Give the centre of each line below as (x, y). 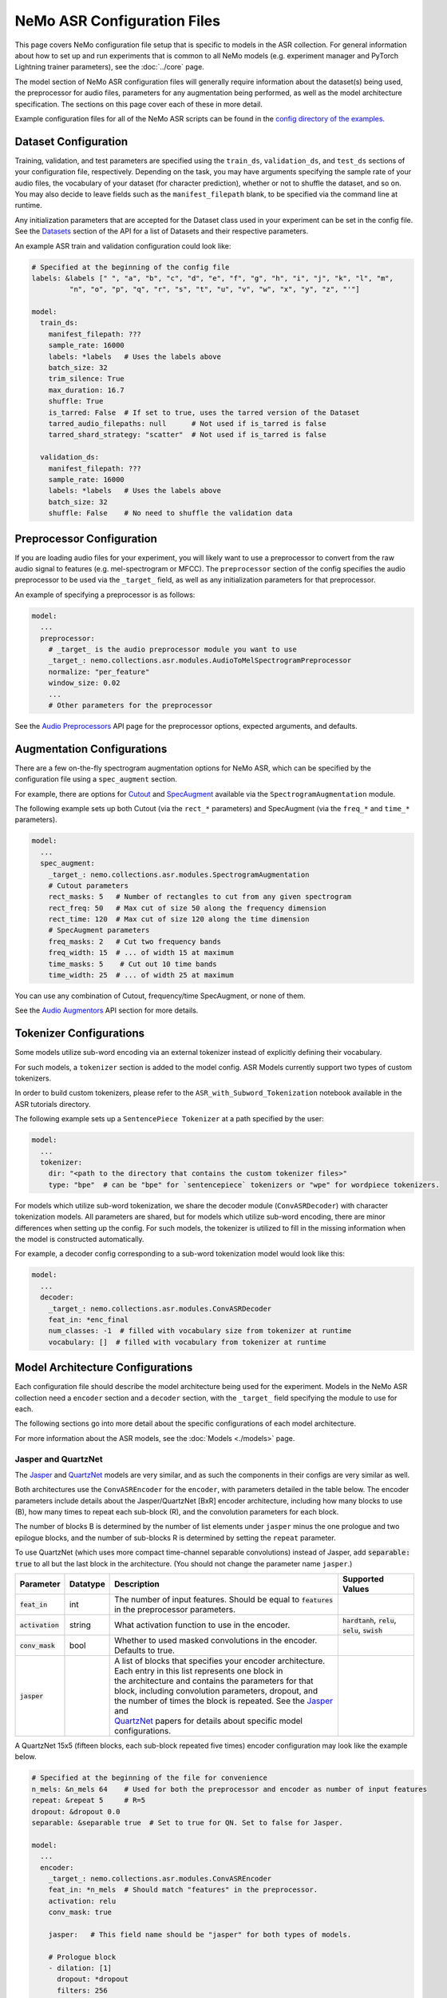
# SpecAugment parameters (99, 930)
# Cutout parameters (89, 886)
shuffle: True (76, 401)
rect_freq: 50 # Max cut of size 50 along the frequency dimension (187, 908)
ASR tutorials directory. (53, 1104)
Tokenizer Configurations (80, 1034)
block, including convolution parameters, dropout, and (216, 1691)
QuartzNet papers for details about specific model (209, 1721)
